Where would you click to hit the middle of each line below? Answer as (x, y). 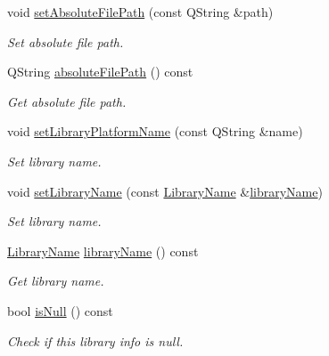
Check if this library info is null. (95, 340)
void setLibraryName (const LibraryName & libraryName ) (165, 191)
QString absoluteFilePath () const (100, 72)
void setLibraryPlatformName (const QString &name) (155, 131)
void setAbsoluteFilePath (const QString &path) (140, 12)
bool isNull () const (60, 310)
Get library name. (56, 281)
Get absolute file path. (67, 101)
